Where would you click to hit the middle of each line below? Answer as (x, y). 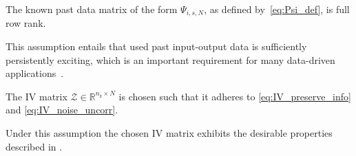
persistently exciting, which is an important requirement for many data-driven (170, 59)
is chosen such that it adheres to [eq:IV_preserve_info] (235, 96)
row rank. (26, 23)
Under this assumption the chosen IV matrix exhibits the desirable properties (169, 133)
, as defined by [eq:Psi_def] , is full (277, 9)
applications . (35, 73)
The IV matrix (36, 96)
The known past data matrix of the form (92, 9)
